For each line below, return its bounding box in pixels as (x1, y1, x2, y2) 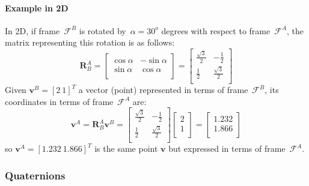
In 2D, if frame (5, 24, 60, 37)
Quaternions (5, 168, 66, 182)
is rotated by (79, 24, 126, 37)
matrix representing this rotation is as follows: (5, 36, 175, 49)
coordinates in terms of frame (5, 95, 114, 107)
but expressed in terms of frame (168, 142, 286, 155)
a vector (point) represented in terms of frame (78, 83, 248, 96)
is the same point (94, 142, 158, 155)
